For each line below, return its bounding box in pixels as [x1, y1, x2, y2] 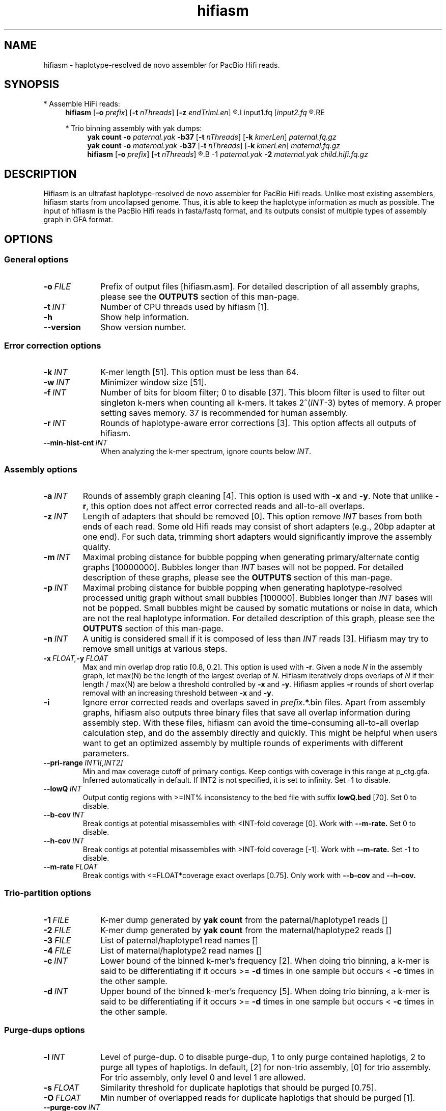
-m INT [43, 552, 70, 562]
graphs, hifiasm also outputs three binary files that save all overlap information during [82, 707, 410, 718]
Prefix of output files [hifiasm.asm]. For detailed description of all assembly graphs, [100, 281, 420, 292]
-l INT [43, 1051, 65, 1062]
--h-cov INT [43, 836, 85, 845]
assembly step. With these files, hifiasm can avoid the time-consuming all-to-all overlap [82, 718, 419, 728]
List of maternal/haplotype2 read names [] [100, 945, 262, 956]
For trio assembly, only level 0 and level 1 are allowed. [100, 1072, 306, 1082]
